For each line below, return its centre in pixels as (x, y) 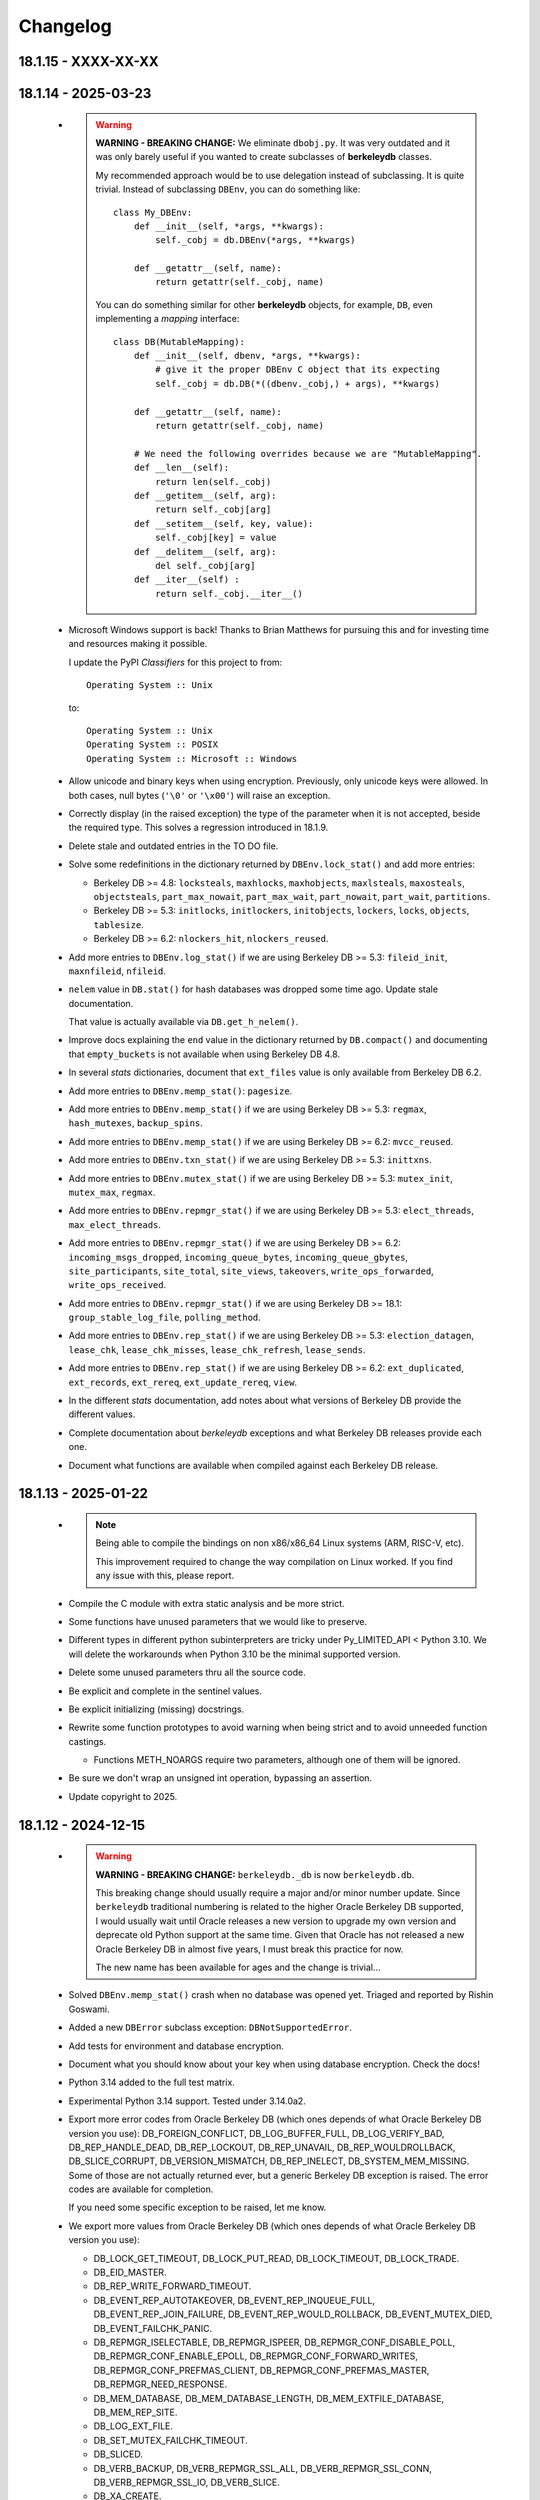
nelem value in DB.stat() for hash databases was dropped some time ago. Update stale (253, 989)
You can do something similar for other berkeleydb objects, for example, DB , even (264, 304)
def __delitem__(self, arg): (205, 551)
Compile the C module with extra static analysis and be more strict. (206, 1603)
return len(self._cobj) (213, 481)
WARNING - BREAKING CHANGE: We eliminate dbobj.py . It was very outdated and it (272, 142)
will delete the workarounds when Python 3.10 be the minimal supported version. (234, 1654)
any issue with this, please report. (165, 1576)
